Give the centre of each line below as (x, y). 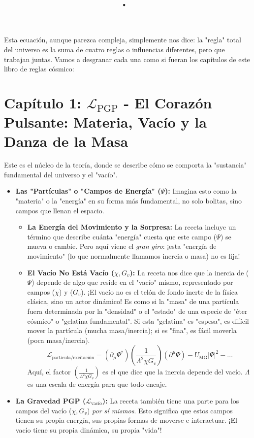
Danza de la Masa (66, 141)
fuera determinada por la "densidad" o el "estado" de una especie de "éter (137, 311)
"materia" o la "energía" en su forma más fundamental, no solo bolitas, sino (129, 201)
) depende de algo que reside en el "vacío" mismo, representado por (132, 282)
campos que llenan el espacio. (60, 210)
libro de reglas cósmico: (39, 69)
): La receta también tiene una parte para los (171, 400)
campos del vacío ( (44, 410)
